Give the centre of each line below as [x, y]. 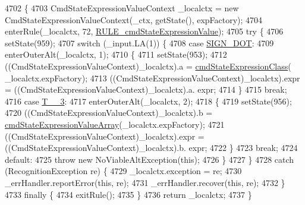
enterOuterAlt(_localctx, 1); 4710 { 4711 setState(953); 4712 [116, 54]
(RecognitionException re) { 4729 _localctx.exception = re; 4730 [123, 171]
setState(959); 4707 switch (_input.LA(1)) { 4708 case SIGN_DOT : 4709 [139, 42]
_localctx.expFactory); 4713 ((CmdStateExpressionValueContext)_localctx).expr [152, 78]
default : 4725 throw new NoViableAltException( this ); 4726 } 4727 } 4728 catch [150, 159]
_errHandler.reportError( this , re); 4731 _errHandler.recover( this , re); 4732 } [145, 182]
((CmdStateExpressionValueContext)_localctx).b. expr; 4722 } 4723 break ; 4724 [151, 148]
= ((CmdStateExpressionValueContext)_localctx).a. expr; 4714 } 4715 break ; [146, 89]
